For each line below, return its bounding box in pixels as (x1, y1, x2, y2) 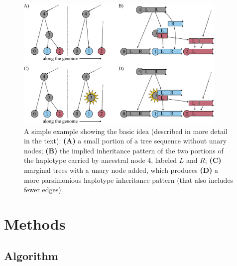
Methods (4, 214, 66, 234)
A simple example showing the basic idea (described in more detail (24, 126, 228, 136)
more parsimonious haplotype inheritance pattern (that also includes (24, 174, 234, 185)
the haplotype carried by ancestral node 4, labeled (24, 155, 177, 165)
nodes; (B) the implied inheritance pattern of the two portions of (24, 145, 224, 155)
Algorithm (4, 248, 58, 263)
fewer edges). (24, 184, 63, 195)
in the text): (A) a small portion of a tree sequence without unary (24, 135, 227, 146)
